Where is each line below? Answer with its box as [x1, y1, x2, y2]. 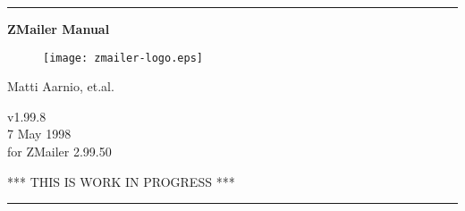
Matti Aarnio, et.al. [7, 77, 114, 96]
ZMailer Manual [7, 20, 110, 38]
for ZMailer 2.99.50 [7, 142, 112, 161]
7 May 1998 [7, 124, 72, 143]
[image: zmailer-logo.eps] [43, 51, 203, 64]
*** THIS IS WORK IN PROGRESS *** [7, 172, 235, 190]
